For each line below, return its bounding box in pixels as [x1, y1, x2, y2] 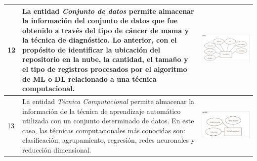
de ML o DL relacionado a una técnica [22, 73, 157, 84]
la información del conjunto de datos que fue [22, 15, 178, 26]
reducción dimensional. [22, 145, 91, 155]
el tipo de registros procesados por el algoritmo [22, 64, 187, 74]
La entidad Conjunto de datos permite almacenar [22, 5, 194, 16]
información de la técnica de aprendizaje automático [22, 106, 181, 116]
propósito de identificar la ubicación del [22, 44, 161, 54]
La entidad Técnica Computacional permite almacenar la [22, 96, 195, 107]
